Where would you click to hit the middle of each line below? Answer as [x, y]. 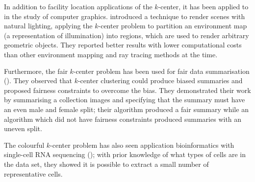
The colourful [24, 145]
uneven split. [23, 128]
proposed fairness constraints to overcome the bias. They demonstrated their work [127, 90]
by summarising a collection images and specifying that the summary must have [125, 100]
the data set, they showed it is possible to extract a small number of [106, 164]
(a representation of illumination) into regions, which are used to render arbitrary [127, 35]
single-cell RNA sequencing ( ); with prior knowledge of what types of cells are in [125, 154]
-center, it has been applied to [203, 6]
